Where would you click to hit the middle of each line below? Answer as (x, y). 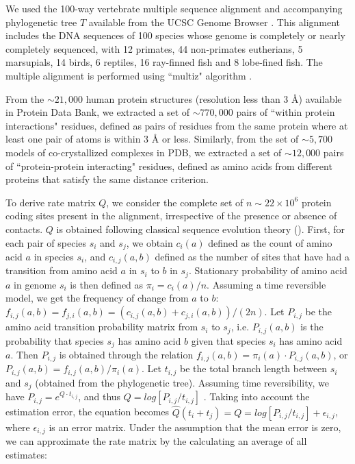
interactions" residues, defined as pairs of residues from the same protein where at (177, 125)
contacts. (24, 229)
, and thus (100, 396)
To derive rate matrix (51, 202)
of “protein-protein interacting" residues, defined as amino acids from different (169, 166)
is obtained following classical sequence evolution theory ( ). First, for (201, 229)
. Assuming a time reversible (266, 284)
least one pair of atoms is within (73, 139)
